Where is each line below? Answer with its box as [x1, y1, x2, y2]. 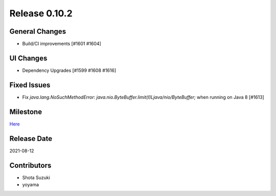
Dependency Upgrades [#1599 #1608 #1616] [22, 67, 117, 73]
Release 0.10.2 [9, 8, 73, 19]
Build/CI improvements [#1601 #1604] [22, 41, 102, 47]
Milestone [9, 107, 42, 116]
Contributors [9, 161, 52, 169]
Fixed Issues [9, 81, 51, 89]
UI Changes [9, 54, 48, 62]
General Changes [9, 27, 66, 36]
